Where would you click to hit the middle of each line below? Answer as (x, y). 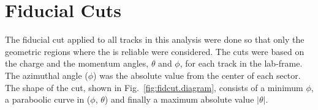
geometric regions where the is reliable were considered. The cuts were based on (155, 51)
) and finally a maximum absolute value (179, 99)
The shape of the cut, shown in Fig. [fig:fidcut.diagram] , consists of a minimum (154, 87)
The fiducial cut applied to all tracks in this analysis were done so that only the (155, 39)
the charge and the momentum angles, (77, 63)
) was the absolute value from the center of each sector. (197, 75)
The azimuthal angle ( (47, 75)
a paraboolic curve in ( (48, 99)
